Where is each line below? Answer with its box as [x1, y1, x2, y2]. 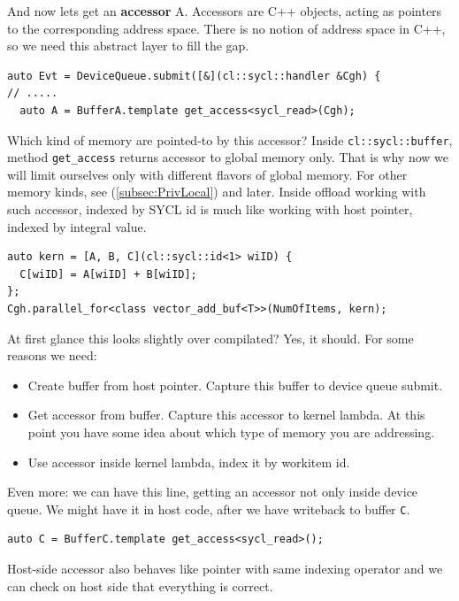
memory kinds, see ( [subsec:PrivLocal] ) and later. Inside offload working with [7, 182, 426, 201]
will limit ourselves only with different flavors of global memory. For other [7, 165, 408, 183]
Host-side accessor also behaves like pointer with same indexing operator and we [7, 559, 443, 578]
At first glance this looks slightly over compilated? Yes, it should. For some [7, 328, 414, 347]
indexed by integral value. [7, 217, 147, 235]
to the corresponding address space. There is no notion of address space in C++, [7, 19, 446, 37]
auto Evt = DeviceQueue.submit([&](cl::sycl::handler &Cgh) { [7, 69, 381, 82]
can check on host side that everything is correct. [7, 576, 273, 595]
